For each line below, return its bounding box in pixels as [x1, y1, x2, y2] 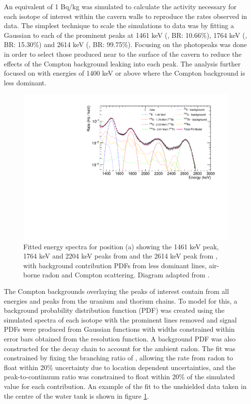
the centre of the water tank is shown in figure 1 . [4, 390, 149, 401]
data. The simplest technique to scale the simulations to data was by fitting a [4, 20, 234, 31]
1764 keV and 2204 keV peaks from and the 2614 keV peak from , [23, 251, 218, 261]
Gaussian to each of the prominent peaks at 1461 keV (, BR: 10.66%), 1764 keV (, [4, 30, 247, 40]
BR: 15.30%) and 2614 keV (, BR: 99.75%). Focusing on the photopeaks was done [4, 39, 247, 49]
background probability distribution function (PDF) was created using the [4, 305, 225, 315]
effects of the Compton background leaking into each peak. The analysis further [4, 58, 241, 68]
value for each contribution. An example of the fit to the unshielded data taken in [4, 381, 247, 391]
